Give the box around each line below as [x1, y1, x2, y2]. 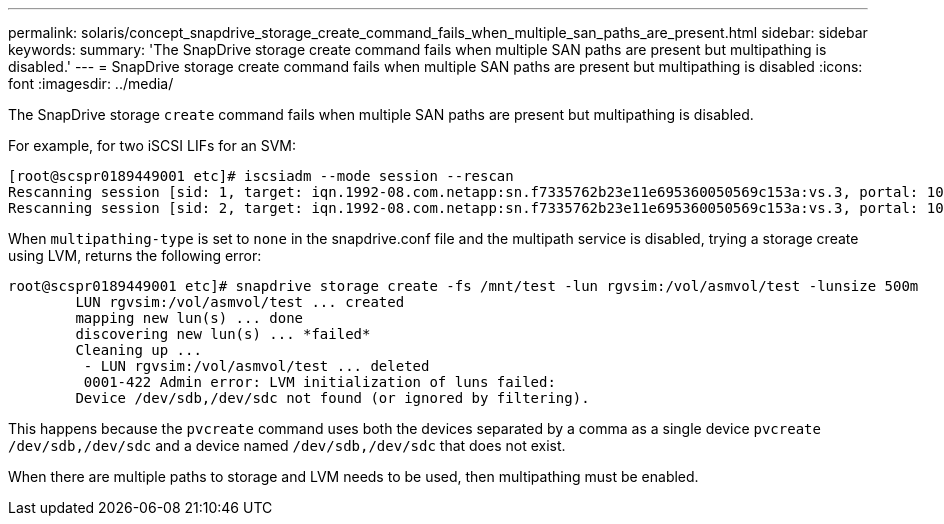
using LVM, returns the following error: [8, 247, 262, 264]
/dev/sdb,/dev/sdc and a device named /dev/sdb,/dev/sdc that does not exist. [8, 437, 566, 454]
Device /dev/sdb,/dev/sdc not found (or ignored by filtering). [75, 390, 590, 406]
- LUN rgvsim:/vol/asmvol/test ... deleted [83, 358, 430, 374]
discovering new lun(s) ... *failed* [75, 326, 371, 342]
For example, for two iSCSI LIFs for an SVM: [8, 137, 297, 154]
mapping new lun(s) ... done [75, 310, 304, 326]
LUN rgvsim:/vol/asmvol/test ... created [75, 294, 405, 310]
